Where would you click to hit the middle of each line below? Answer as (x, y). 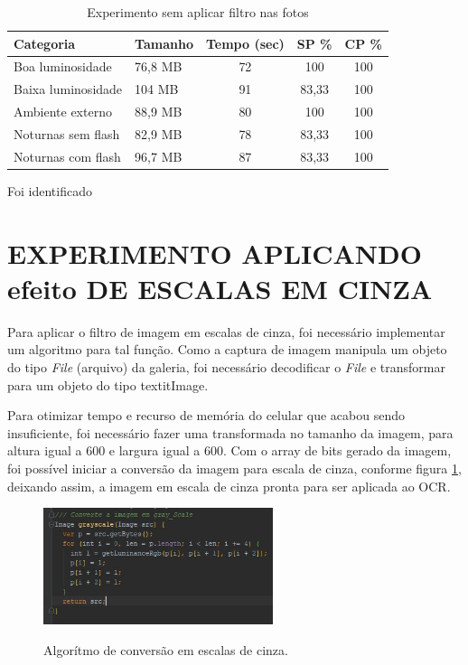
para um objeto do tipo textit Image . (108, 384)
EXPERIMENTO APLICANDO (215, 253)
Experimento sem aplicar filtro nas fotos (198, 12)
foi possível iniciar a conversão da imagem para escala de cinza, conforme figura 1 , (234, 468)
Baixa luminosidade (68, 89)
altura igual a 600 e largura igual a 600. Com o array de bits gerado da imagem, (229, 450)
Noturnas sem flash (67, 133)
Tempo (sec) (245, 43)
